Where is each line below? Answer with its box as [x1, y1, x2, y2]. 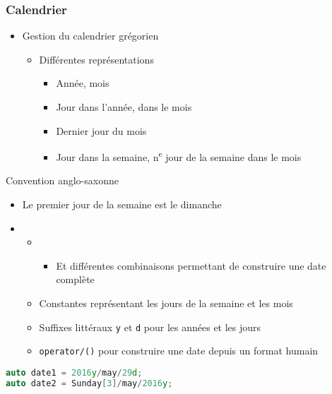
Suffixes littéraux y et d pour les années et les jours [39, 319, 261, 334]
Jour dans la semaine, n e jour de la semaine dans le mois [56, 148, 302, 164]
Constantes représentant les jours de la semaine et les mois [39, 296, 293, 310]
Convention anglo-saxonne [6, 173, 119, 188]
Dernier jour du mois [56, 123, 147, 138]
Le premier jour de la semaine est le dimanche [22, 197, 222, 212]
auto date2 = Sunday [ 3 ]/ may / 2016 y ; [6, 378, 173, 388]
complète [56, 272, 95, 287]
